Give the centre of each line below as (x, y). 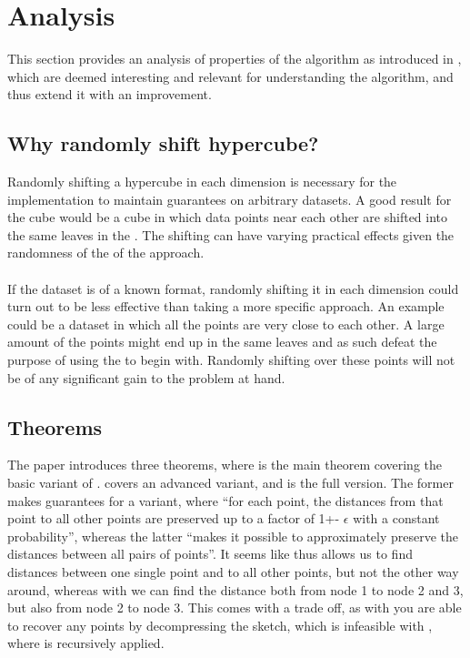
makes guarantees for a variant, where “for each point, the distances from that (225, 500)
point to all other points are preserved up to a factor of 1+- (174, 518)
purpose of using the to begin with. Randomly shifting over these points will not (231, 360)
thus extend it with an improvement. (110, 94)
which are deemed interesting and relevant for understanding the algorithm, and (230, 76)
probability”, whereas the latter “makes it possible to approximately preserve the (233, 536)
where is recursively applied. (86, 643)
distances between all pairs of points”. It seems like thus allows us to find (210, 554)
